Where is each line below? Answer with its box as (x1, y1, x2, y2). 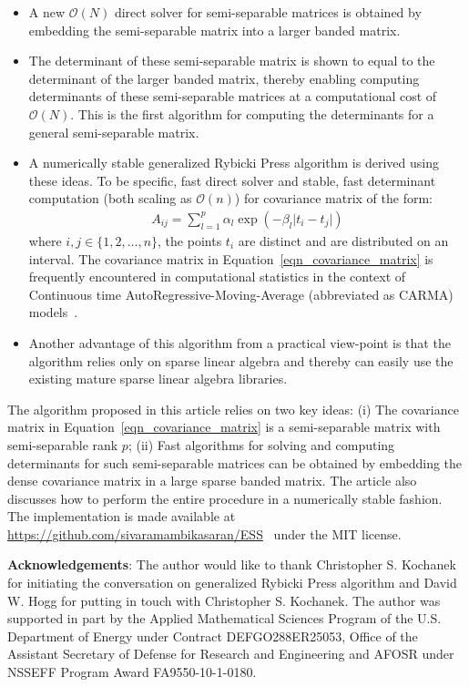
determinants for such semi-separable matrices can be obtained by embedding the (7, 453, 463, 472)
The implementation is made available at (7, 507, 236, 526)
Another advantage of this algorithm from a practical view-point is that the (28, 333, 451, 352)
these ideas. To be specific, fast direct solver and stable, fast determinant (28, 170, 436, 190)
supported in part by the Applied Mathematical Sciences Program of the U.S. (7, 609, 442, 628)
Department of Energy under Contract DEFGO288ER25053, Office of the (7, 626, 418, 645)
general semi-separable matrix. (28, 122, 199, 141)
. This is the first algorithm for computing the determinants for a (70, 104, 434, 123)
